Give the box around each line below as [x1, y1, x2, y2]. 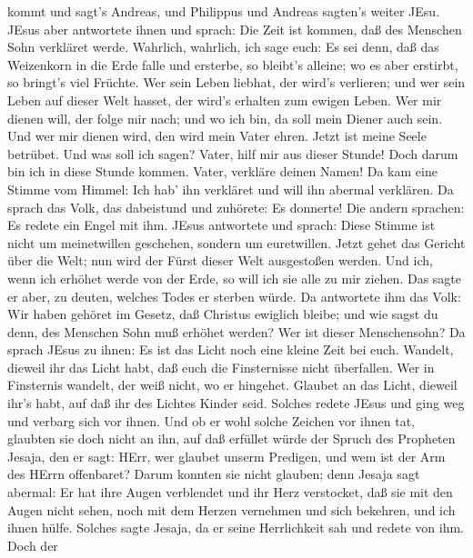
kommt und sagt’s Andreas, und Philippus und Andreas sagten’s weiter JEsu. [7, 2, 440, 20]
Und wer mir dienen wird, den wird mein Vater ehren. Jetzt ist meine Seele [7, 126, 427, 145]
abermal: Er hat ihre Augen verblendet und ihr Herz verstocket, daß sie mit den [7, 483, 453, 502]
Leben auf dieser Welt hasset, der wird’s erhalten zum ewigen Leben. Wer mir [7, 90, 442, 109]
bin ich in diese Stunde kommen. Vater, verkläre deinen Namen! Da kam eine [7, 162, 438, 181]
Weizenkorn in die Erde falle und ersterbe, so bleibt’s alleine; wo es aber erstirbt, [7, 55, 458, 74]
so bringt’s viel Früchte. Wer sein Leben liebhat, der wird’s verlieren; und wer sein [7, 73, 466, 92]
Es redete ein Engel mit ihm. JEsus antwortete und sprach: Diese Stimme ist [7, 215, 436, 234]
